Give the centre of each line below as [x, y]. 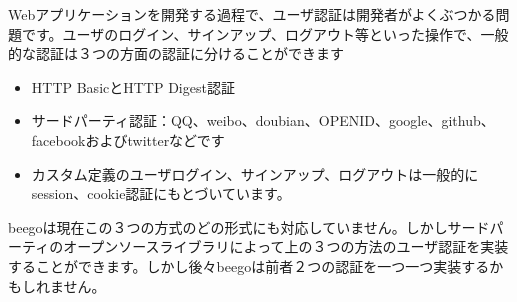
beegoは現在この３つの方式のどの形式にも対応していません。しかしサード [249, 226]
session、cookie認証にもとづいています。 [161, 193]
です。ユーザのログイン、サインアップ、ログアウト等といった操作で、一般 [265, 33]
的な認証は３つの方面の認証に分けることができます [176, 53]
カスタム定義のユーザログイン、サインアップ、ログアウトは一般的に [255, 173]
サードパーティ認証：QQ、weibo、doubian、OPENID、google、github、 [263, 120]
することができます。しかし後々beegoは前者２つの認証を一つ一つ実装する [249, 265]
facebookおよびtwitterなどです [128, 139]
